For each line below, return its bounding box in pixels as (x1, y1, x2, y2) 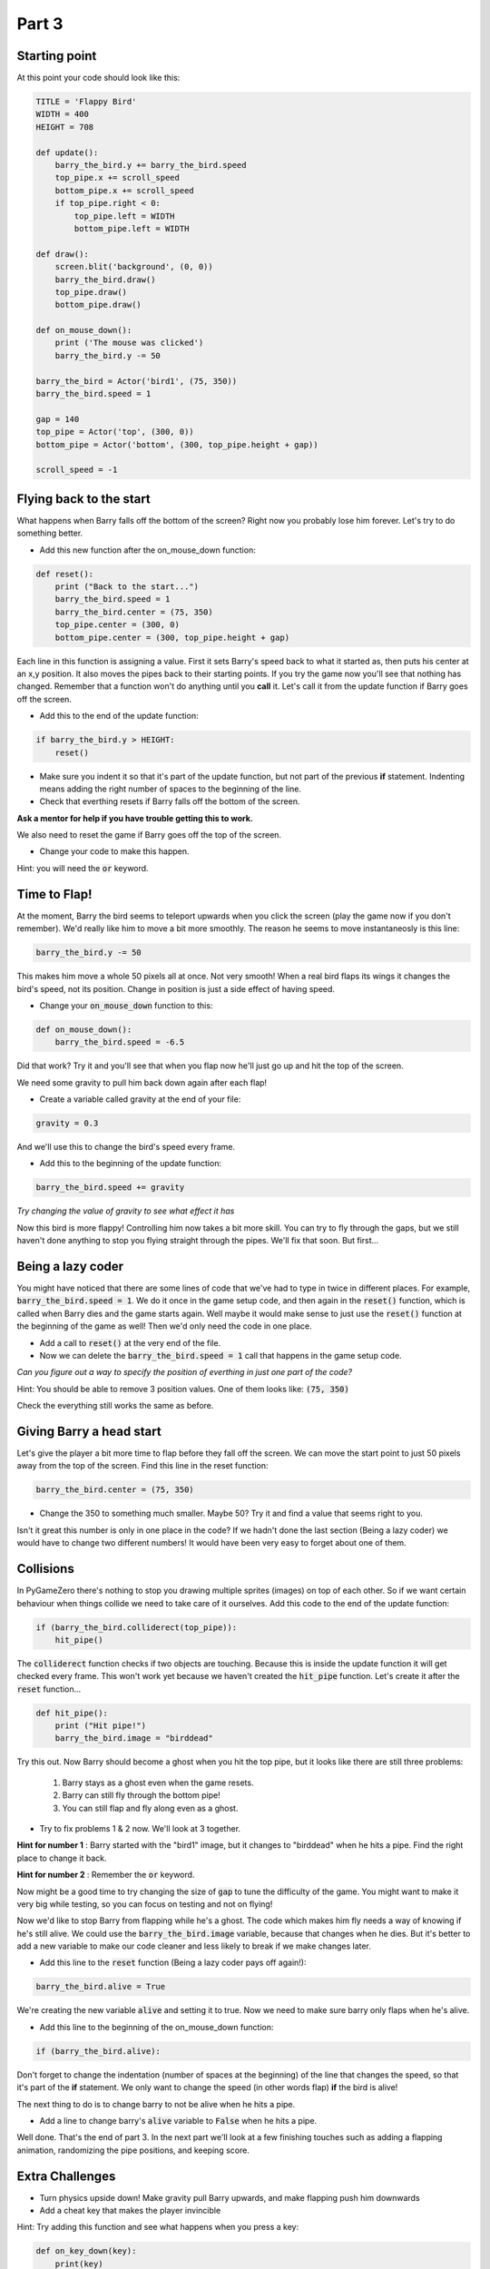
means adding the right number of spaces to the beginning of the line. (39, 783, 301, 794)
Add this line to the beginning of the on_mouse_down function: (39, 2021, 274, 2032)
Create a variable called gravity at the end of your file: (39, 1094, 241, 1105)
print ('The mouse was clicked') (54, 338, 204, 349)
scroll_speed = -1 (35, 465, 118, 476)
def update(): (35, 147, 99, 158)
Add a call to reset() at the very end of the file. (39, 1337, 221, 1348)
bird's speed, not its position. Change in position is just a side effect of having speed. (16, 983, 336, 994)
